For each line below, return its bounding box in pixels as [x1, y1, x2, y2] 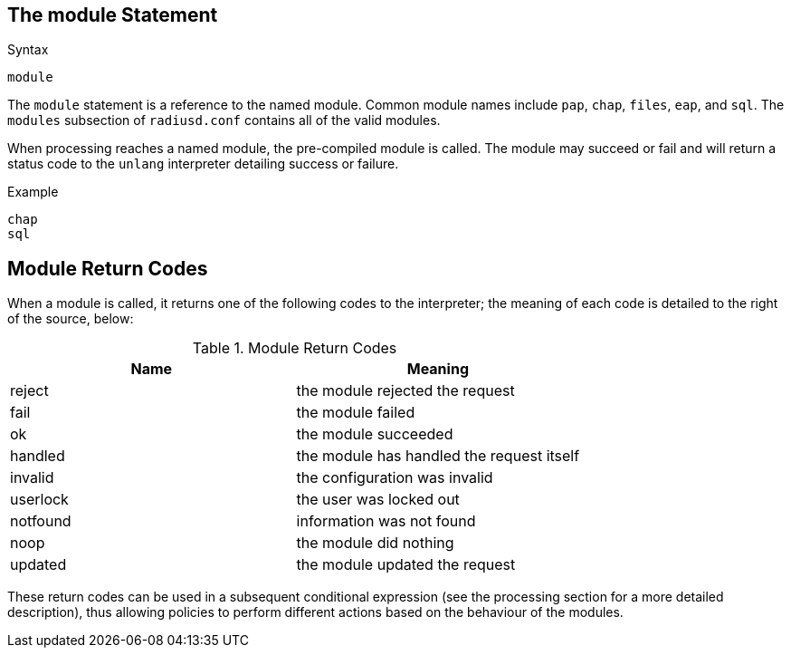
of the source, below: [7, 311, 134, 327]
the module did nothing [296, 534, 454, 553]
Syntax [7, 42, 49, 58]
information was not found [296, 512, 476, 531]
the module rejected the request [296, 381, 515, 400]
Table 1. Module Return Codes [192, 339, 397, 358]
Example [7, 184, 59, 200]
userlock [10, 490, 69, 509]
